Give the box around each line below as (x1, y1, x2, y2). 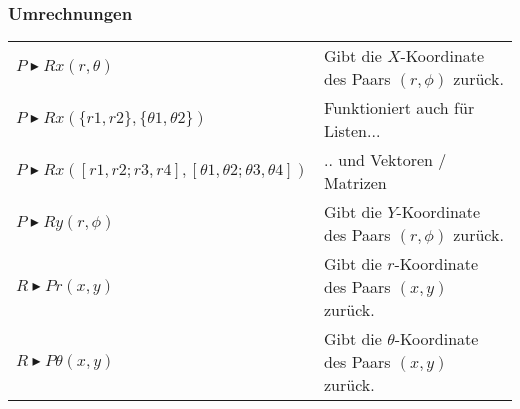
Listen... (324, 119, 381, 143)
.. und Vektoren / (324, 148, 447, 172)
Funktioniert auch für (324, 96, 475, 120)
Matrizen (324, 171, 387, 195)
